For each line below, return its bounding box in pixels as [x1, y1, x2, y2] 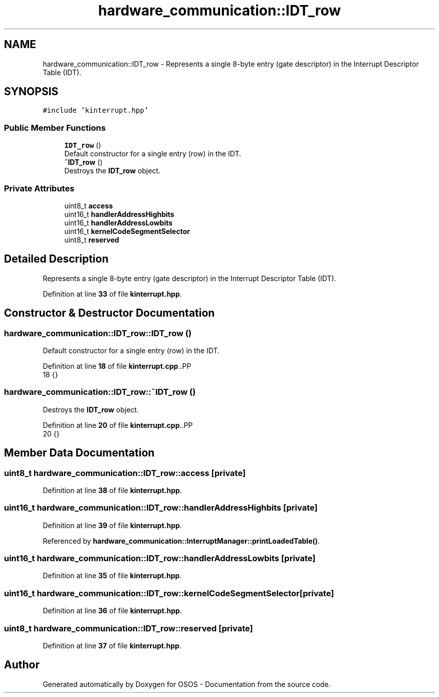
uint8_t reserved [64, 235, 119, 244]
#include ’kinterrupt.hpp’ [43, 106, 149, 115]
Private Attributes [4, 183, 75, 193]
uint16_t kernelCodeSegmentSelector [64, 226, 190, 236]
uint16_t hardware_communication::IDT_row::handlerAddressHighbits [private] [4, 503, 318, 513]
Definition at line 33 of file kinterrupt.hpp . [43, 289, 182, 298]
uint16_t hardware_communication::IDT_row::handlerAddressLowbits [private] [4, 553, 316, 564]
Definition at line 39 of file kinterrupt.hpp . [43, 521, 182, 530]
